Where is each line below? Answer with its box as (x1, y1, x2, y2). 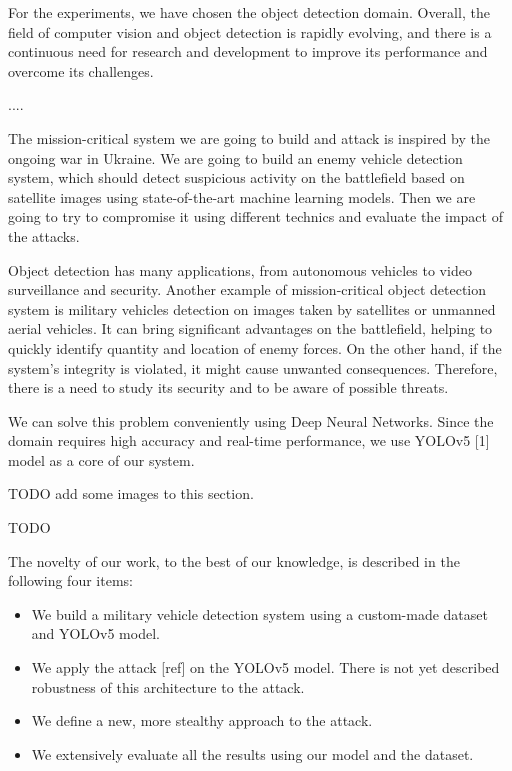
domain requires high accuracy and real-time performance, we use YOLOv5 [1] (8, 430, 490, 451)
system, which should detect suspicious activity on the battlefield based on (8, 167, 465, 188)
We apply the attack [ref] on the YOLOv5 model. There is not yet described (31, 657, 500, 678)
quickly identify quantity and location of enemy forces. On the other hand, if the (8, 337, 502, 358)
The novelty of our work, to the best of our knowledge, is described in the (8, 550, 460, 571)
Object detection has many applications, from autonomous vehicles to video (8, 259, 472, 280)
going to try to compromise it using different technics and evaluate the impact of (8, 206, 503, 227)
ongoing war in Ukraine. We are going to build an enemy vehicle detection (8, 147, 463, 168)
